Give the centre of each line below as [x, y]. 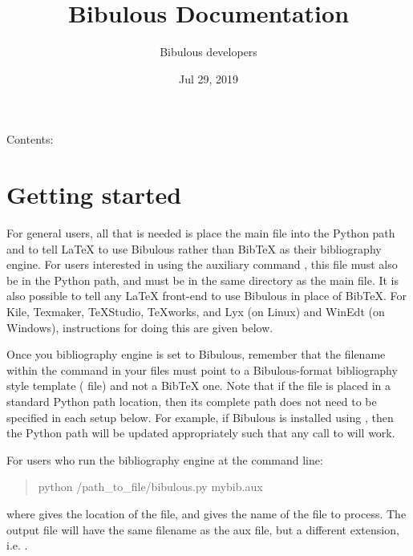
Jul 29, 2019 [209, 78]
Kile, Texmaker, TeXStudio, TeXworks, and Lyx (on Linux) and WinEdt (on [196, 311]
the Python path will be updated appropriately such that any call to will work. [201, 433]
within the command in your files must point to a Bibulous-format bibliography [202, 369]
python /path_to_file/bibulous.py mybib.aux [150, 487]
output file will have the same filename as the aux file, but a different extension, [203, 529]
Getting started [94, 195]
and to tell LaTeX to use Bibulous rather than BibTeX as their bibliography [194, 248]
